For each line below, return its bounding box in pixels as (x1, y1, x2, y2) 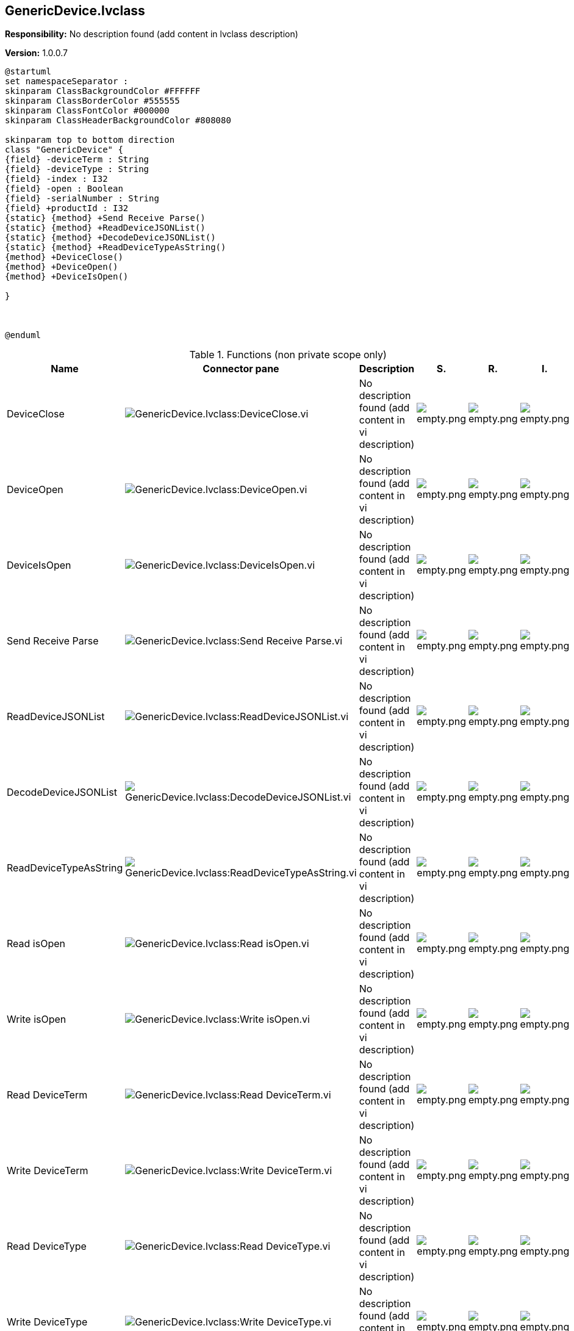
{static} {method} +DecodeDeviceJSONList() (5, 233, 216, 243)
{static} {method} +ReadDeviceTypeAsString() (5, 242, 226, 253)
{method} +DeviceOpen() (5, 262, 118, 272)
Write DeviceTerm (7, 1164, 88, 1177)
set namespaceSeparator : (5, 76, 129, 87)
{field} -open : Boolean (5, 184, 123, 194)
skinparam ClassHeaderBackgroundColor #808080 (5, 115, 231, 126)
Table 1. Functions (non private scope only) (189, 348, 387, 361)
